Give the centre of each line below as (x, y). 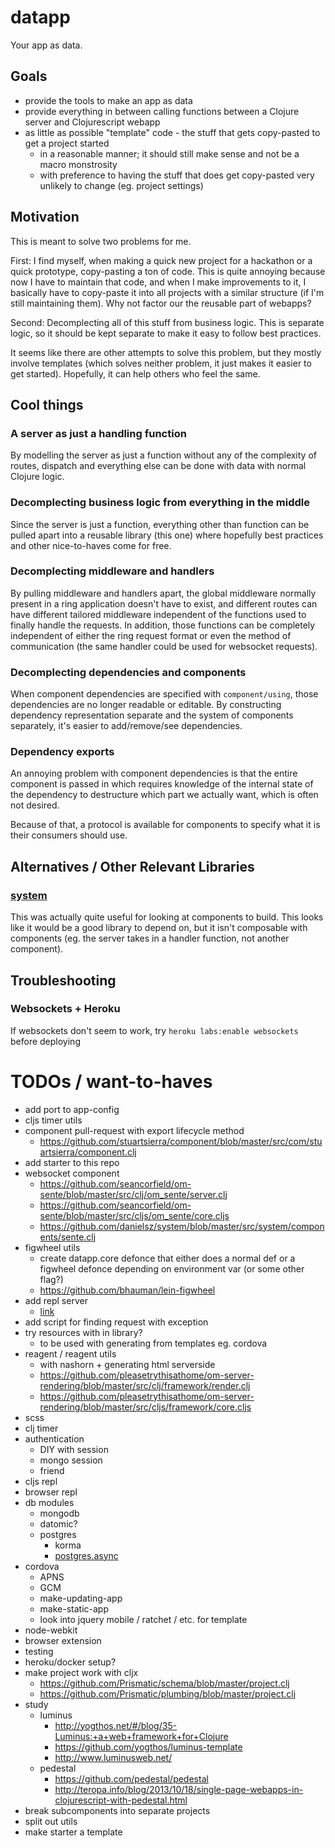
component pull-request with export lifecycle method (134, 1130)
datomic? (58, 1523)
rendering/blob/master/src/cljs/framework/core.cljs (145, 1407)
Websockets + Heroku (65, 1009)
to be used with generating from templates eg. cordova (153, 1343)
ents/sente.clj (68, 1237)
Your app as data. (46, 45)
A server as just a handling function (98, 433)
